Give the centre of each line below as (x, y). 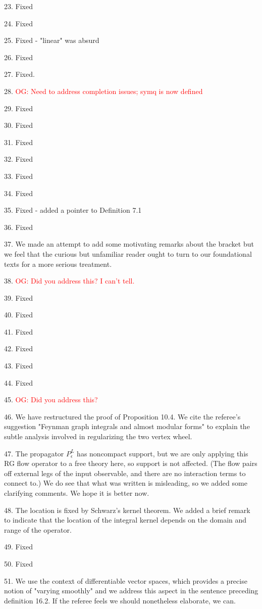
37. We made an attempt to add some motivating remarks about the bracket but (129, 244)
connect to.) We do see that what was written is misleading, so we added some (126, 483)
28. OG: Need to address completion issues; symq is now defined (103, 91)
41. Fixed (18, 331)
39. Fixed (18, 297)
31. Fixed (18, 142)
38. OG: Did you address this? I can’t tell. (69, 281)
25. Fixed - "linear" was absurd (52, 40)
